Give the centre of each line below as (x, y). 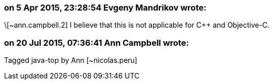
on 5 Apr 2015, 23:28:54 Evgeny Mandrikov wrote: (105, 8)
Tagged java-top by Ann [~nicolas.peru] (71, 60)
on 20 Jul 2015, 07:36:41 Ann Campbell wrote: (96, 43)
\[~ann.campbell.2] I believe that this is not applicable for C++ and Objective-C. (137, 25)
